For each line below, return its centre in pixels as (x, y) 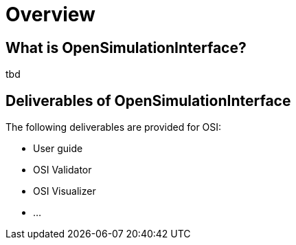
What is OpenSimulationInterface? (126, 47)
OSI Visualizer (65, 191)
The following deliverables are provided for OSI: (114, 127)
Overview (50, 14)
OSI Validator (62, 170)
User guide (58, 149)
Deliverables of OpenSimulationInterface (148, 100)
